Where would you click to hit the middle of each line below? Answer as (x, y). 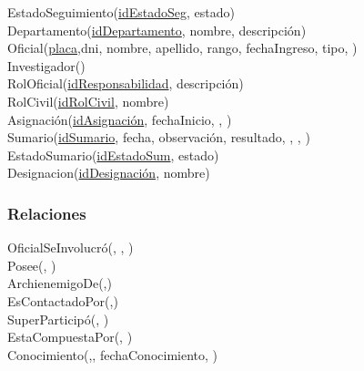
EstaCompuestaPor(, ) (70, 337)
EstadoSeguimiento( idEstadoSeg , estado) (121, 12)
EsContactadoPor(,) (63, 300)
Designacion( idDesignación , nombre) (109, 173)
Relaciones (47, 213)
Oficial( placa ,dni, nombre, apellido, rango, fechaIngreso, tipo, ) (182, 48)
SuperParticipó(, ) (58, 319)
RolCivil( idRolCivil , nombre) (88, 101)
